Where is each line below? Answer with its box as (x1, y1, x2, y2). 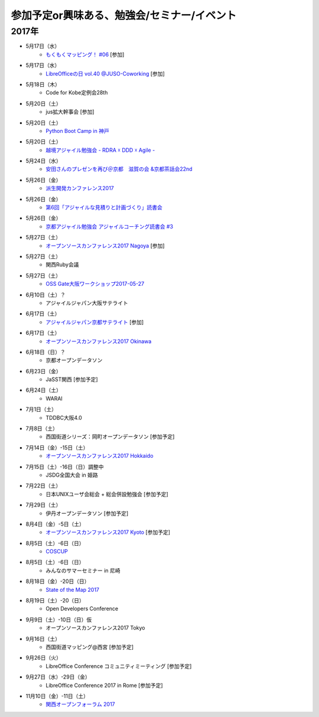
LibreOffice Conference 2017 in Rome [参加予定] (45, 682, 163, 689)
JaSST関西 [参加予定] (45, 376, 98, 383)
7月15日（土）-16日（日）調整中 (25, 463, 104, 470)
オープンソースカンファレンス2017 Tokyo (45, 624, 145, 631)
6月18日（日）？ (25, 348, 66, 356)
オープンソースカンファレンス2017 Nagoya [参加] (45, 242, 165, 249)
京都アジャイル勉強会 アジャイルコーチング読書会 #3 (45, 223, 174, 230)
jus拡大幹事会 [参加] (45, 108, 95, 115)
